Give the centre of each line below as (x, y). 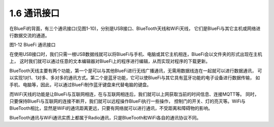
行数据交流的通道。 (29, 35)
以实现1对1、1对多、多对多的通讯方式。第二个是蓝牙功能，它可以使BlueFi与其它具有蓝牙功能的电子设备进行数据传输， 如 (135, 77)
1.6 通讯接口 (35, 13)
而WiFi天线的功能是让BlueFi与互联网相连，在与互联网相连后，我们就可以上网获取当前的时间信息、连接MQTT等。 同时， (134, 94)
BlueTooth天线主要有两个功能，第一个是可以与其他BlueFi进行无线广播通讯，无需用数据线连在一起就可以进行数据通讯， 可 (136, 71)
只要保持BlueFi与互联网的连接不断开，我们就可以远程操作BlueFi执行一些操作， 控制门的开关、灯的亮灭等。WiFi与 (128, 101)
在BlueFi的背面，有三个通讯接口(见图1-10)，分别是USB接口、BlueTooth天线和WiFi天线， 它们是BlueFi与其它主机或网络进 (135, 28)
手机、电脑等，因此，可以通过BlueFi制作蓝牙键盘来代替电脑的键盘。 (80, 85)
